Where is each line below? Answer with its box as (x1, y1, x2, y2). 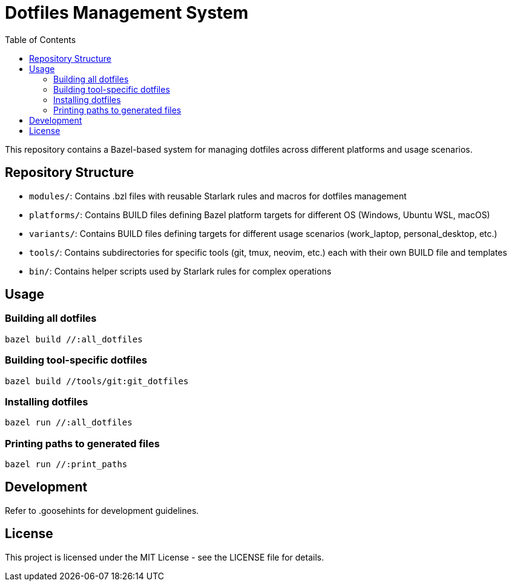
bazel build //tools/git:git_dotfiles (5, 376, 189, 386)
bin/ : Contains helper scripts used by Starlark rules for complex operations (29, 265, 332, 276)
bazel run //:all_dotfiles (5, 418, 133, 428)
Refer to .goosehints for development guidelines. (5, 505, 199, 516)
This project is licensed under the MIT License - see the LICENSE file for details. (5, 551, 324, 562)
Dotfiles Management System (5, 2, 249, 23)
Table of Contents (5, 34, 76, 45)
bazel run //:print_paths (5, 459, 128, 470)
